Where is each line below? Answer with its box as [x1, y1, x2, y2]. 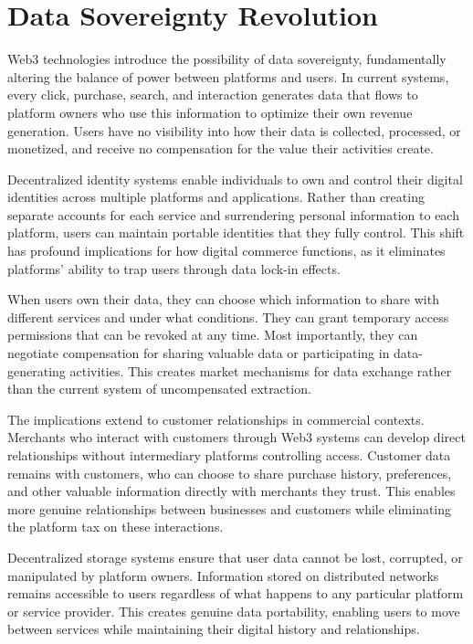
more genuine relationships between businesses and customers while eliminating [7, 499, 452, 518]
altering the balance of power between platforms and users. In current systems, [7, 67, 449, 86]
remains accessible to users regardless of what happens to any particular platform [7, 584, 464, 603]
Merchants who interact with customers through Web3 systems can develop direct [7, 428, 466, 447]
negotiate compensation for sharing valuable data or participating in [7, 343, 390, 363]
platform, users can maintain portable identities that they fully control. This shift [7, 223, 465, 242]
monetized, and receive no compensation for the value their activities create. [7, 139, 434, 158]
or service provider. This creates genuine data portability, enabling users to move [7, 601, 460, 620]
